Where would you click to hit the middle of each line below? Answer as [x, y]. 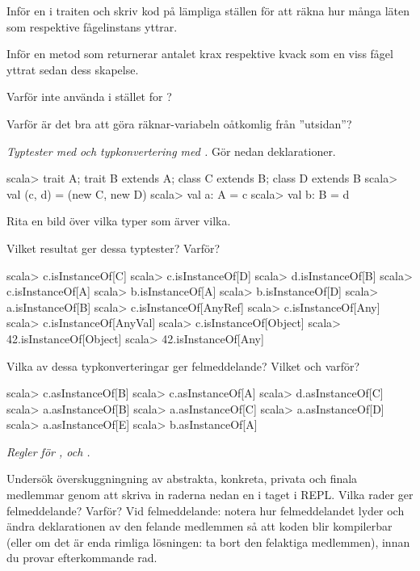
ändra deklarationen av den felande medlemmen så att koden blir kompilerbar [199, 526]
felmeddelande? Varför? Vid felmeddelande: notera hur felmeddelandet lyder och [206, 510]
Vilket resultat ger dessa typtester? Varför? [113, 248]
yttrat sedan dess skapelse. [73, 69]
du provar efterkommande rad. [82, 558]
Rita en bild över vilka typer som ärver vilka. [119, 221]
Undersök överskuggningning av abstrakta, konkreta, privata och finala [182, 479]
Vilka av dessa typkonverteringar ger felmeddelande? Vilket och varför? [183, 365]
